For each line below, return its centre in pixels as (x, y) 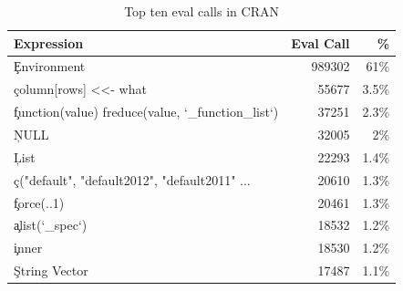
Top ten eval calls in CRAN (201, 11)
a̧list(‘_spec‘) (51, 225)
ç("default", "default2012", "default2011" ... (132, 179)
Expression (49, 42)
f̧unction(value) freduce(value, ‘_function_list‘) (146, 112)
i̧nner (28, 248)
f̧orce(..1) (39, 202)
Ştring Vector (51, 270)
